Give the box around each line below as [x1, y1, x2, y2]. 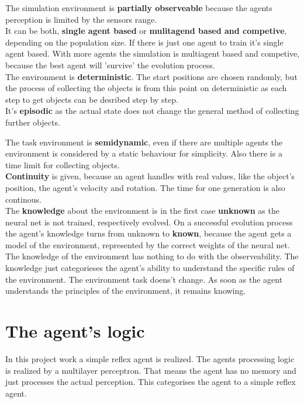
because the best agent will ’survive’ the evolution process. [5, 58, 215, 71]
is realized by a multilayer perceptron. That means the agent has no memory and [5, 364, 296, 376]
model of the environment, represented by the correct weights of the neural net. [5, 238, 290, 251]
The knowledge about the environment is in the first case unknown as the [5, 204, 279, 217]
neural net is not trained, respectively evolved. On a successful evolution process [5, 216, 293, 228]
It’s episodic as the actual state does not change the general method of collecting [5, 105, 299, 117]
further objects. [5, 116, 60, 128]
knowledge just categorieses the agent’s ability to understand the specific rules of [5, 262, 295, 274]
